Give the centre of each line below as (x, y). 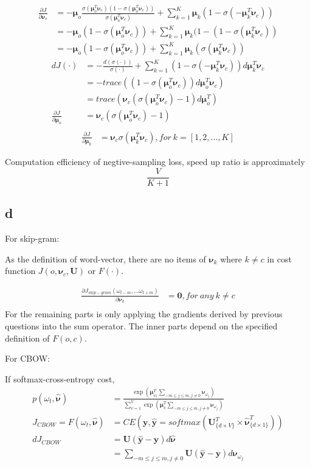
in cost (279, 258)
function (20, 271)
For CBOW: (27, 358)
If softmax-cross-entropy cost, (60, 378)
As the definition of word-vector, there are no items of (105, 258)
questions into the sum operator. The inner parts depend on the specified (141, 325)
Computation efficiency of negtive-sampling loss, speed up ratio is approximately (155, 162)
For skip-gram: (32, 238)
